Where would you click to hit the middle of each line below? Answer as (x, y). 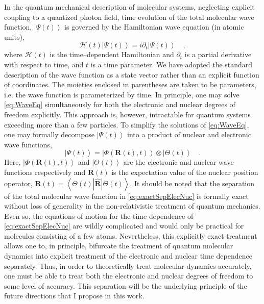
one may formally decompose (50, 134)
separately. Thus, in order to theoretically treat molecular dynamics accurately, (128, 265)
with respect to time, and (44, 64)
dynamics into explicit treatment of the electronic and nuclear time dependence (128, 256)
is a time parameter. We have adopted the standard (172, 64)
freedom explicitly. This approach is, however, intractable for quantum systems (127, 114)
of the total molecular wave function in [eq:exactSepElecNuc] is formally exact (126, 196)
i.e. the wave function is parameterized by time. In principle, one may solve (122, 94)
